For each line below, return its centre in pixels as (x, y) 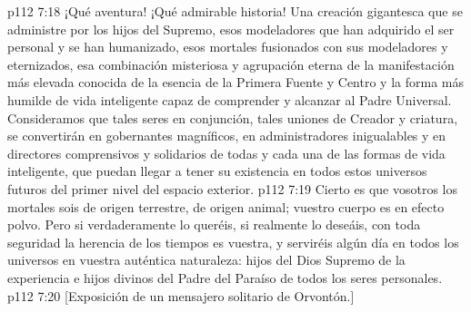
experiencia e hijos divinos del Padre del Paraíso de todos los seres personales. (225, 277)
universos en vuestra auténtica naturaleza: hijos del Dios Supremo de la (206, 260)
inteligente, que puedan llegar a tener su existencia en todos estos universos (217, 171)
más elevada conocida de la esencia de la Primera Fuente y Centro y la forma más (235, 82)
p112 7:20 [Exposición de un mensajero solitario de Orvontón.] (181, 295)
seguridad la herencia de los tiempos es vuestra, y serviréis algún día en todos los (233, 242)
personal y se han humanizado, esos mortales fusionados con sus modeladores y (228, 47)
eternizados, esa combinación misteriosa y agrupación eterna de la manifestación (231, 64)
